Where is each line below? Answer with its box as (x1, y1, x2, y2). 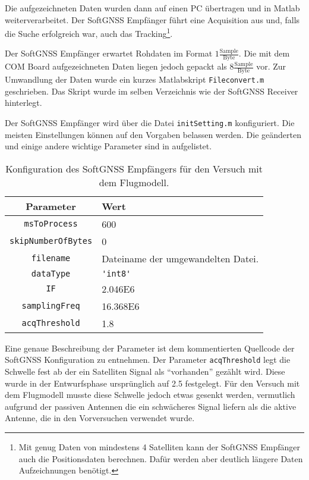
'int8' (102, 268, 131, 278)
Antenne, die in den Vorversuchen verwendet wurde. (5, 412, 195, 424)
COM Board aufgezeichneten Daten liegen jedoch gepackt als (5, 60, 227, 73)
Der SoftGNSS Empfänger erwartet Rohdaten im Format (5, 47, 213, 59)
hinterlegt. (5, 96, 42, 109)
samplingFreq (21, 301, 80, 311)
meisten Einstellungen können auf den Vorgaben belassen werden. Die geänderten (5, 128, 301, 140)
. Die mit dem (238, 47, 290, 59)
